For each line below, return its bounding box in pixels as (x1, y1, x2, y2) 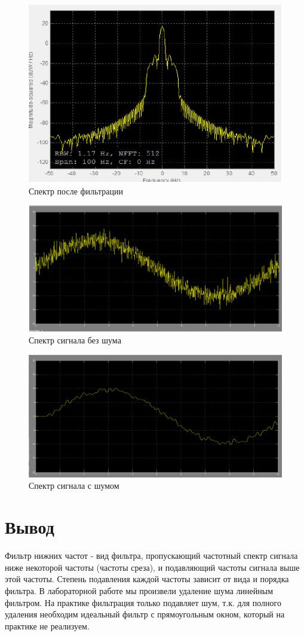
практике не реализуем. (5, 619, 90, 632)
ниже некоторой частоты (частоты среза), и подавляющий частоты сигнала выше (5, 561, 300, 573)
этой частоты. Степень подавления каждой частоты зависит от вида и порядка (5, 573, 289, 585)
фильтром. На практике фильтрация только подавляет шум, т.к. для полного (5, 596, 281, 608)
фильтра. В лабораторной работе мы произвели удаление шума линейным (5, 584, 273, 597)
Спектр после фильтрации (29, 184, 123, 197)
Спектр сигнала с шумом (29, 479, 119, 492)
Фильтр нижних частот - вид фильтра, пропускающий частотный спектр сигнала (5, 549, 298, 562)
